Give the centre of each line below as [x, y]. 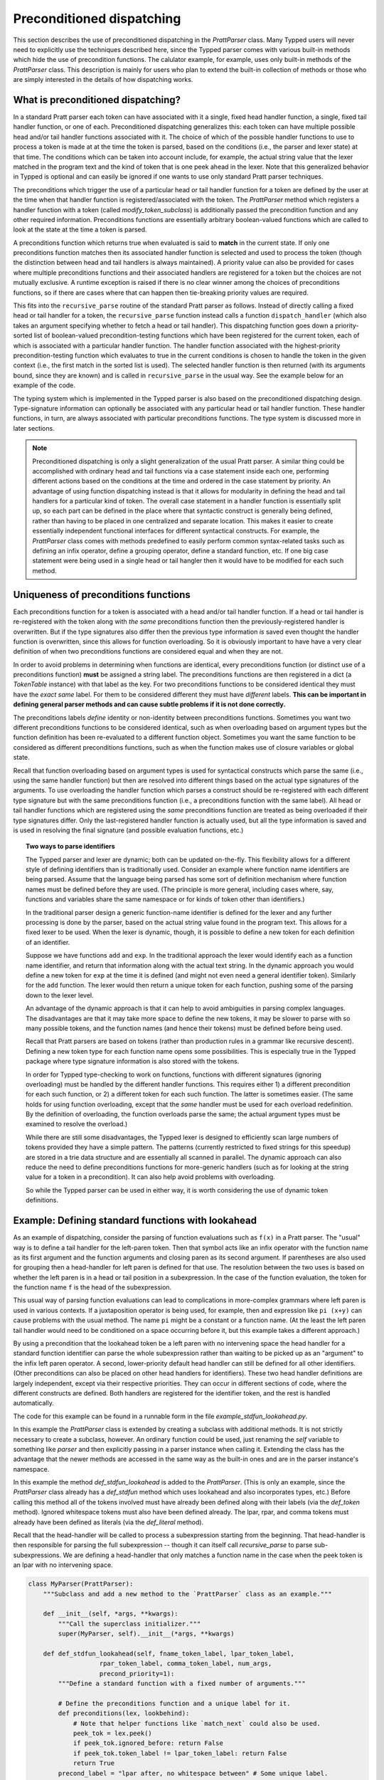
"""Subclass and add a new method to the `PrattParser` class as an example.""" [187, 1594]
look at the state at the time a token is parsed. [80, 230]
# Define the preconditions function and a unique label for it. [174, 1703]
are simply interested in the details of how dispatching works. [103, 80]
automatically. [34, 1403]
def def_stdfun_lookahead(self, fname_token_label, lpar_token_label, [169, 1653]
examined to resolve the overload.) [77, 1124]
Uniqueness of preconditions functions [102, 595]
